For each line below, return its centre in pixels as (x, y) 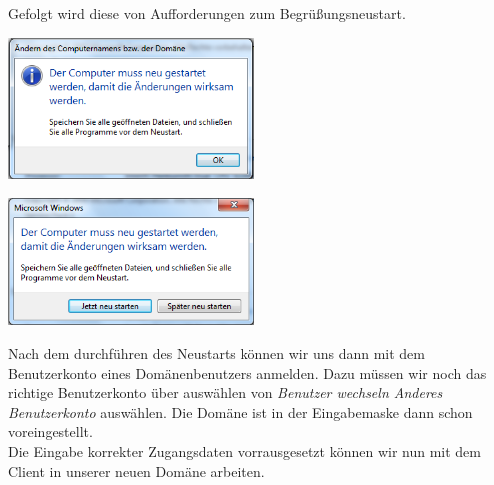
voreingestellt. (50, 431)
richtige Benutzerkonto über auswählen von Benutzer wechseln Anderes (225, 392)
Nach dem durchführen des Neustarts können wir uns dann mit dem (216, 353)
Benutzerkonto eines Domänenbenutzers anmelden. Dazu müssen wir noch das (247, 372)
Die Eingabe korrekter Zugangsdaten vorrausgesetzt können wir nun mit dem (244, 451)
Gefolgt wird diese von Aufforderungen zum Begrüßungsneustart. (207, 13)
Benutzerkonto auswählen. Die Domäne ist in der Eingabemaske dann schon (240, 411)
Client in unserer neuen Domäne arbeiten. (136, 470)
